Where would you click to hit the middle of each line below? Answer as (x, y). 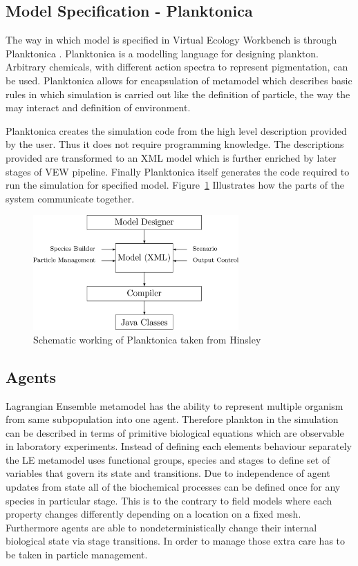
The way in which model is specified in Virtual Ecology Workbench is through (171, 40)
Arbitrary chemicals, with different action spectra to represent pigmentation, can (177, 67)
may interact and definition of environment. (98, 107)
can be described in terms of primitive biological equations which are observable (175, 432)
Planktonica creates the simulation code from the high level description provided (176, 130)
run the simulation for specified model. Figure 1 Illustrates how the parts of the (175, 185)
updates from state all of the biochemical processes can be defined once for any (173, 487)
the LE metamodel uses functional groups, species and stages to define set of (168, 459)
